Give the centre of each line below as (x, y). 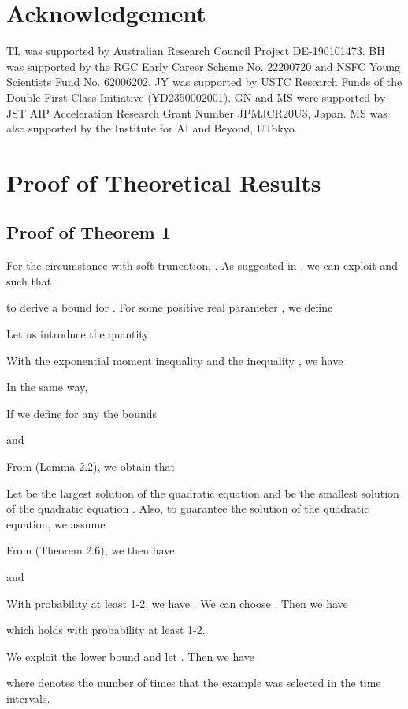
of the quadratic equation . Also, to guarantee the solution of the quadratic (188, 508)
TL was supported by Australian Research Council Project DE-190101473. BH (196, 51)
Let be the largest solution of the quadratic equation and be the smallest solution (203, 493)
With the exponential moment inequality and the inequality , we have (175, 360)
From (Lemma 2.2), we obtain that (91, 466)
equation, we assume (56, 523)
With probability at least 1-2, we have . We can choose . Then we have (177, 603)
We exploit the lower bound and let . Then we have (131, 656)
